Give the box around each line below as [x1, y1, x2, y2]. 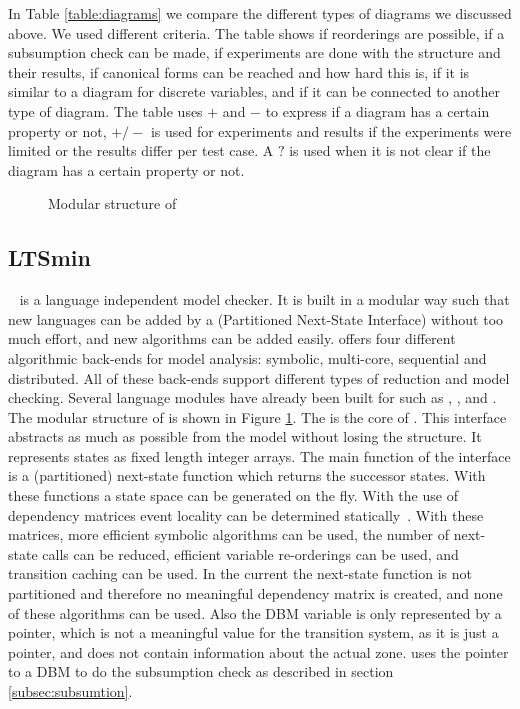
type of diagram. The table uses [8, 100, 203, 121]
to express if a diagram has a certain [265, 100, 490, 121]
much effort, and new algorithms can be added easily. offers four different [8, 328, 456, 349]
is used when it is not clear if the [289, 140, 491, 161]
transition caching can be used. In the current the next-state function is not [8, 563, 472, 584]
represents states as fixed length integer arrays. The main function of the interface [8, 445, 511, 466]
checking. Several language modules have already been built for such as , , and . [8, 387, 497, 408]
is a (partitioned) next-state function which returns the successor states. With [8, 465, 486, 486]
